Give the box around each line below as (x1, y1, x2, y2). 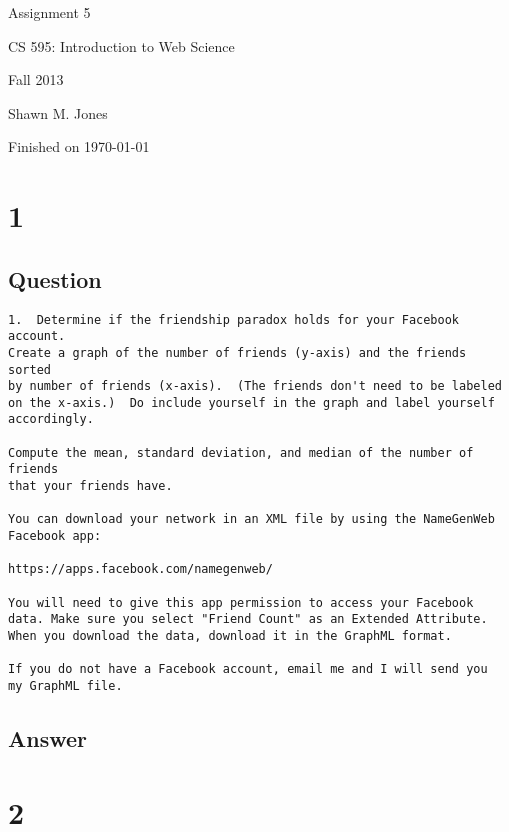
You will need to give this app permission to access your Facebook (8, 595, 474, 610)
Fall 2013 (8, 69, 64, 90)
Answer (8, 723, 88, 754)
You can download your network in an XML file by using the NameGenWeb (8, 512, 495, 527)
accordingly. (8, 412, 94, 427)
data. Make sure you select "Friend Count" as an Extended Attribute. (8, 612, 488, 627)
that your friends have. (8, 479, 173, 494)
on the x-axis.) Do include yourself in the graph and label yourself (8, 395, 495, 410)
